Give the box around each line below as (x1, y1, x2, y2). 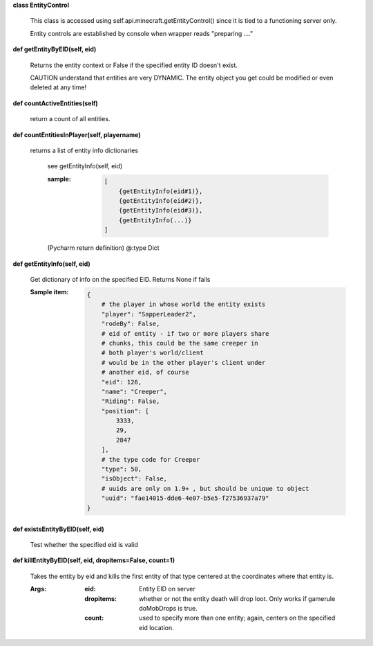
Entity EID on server (139, 585, 196, 593)
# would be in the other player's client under (101, 359, 266, 366)
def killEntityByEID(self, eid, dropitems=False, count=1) (12, 556, 175, 564)
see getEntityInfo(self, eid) (47, 162, 123, 170)
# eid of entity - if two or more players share (101, 330, 269, 337)
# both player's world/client (101, 349, 204, 357)
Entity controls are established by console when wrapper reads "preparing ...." (30, 29, 254, 37)
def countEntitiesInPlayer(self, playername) (12, 130, 141, 138)
